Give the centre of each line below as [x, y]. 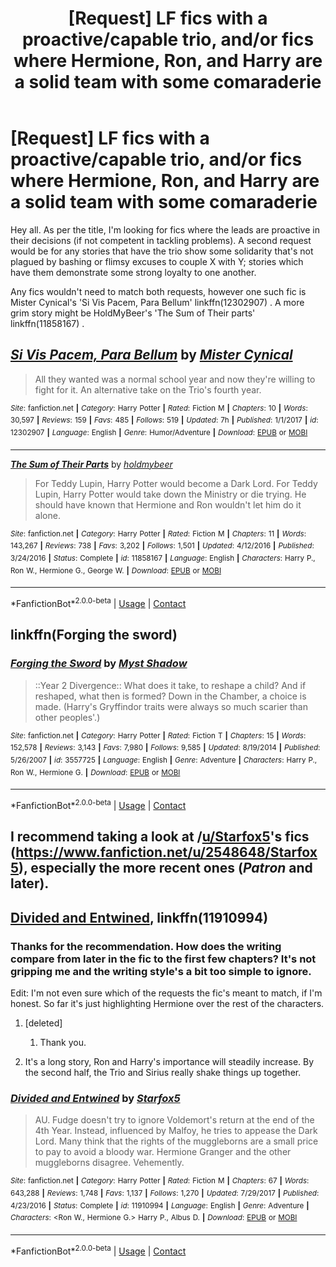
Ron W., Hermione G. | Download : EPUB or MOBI [95, 772]
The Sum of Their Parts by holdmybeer [91, 464]
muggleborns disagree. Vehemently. [109, 1163]
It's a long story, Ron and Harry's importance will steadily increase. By [169, 1062]
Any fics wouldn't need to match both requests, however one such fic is [158, 291]
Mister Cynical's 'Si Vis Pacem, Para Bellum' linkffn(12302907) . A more [157, 302]
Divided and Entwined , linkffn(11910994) [139, 917]
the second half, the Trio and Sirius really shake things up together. [163, 1073]
